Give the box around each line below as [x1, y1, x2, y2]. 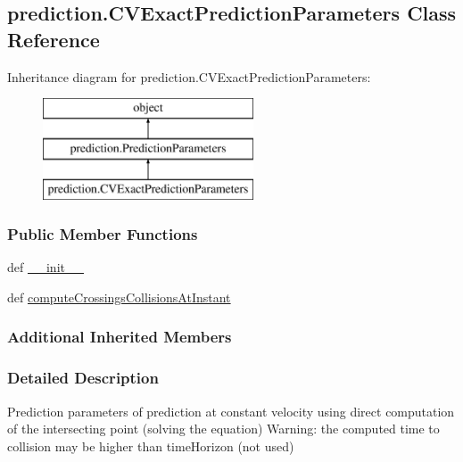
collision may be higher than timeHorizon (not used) [7, 436, 294, 455]
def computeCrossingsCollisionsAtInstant [7, 287, 231, 306]
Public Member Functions [7, 223, 198, 245]
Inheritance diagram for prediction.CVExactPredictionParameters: [7, 67, 371, 86]
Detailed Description [7, 367, 159, 389]
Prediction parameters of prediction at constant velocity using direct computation [7, 401, 455, 420]
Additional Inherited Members [7, 326, 232, 348]
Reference [7, 25, 100, 53]
